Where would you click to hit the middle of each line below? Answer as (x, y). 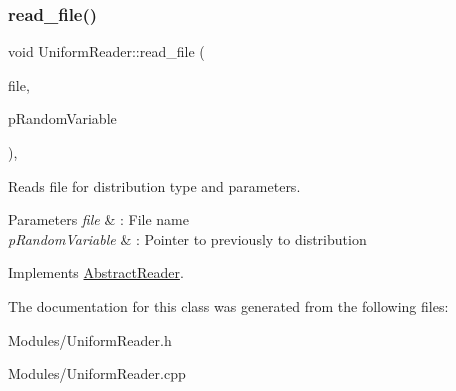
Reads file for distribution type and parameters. (154, 185)
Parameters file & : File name (99, 219)
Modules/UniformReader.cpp (97, 373)
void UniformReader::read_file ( (106, 51)
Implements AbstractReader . (96, 272)
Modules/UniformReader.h (90, 339)
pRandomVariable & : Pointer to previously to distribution (187, 238)
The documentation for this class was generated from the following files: (228, 305)
